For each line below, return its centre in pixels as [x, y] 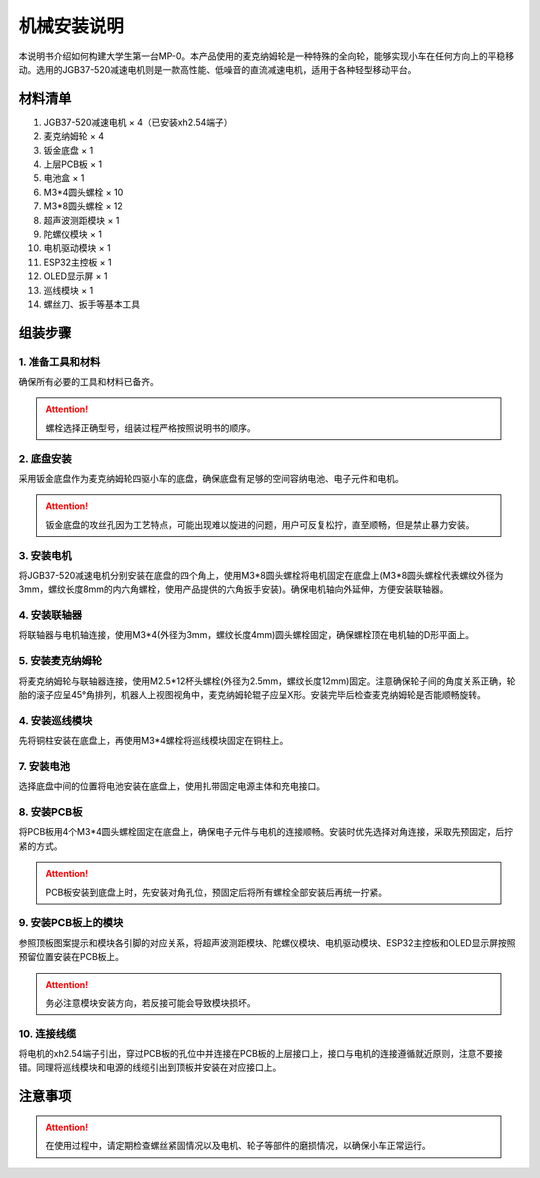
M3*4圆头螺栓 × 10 [83, 192]
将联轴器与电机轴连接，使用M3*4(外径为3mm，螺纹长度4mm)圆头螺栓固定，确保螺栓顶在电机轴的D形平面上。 [246, 635]
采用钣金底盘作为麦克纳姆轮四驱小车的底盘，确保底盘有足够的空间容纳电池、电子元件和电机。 [211, 478]
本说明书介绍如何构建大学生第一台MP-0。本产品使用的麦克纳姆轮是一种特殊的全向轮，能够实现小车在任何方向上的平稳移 [266, 56]
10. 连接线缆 [47, 1033]
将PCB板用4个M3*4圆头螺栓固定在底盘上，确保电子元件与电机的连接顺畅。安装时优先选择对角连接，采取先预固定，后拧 [266, 832]
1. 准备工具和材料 [59, 362]
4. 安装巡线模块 [55, 720]
